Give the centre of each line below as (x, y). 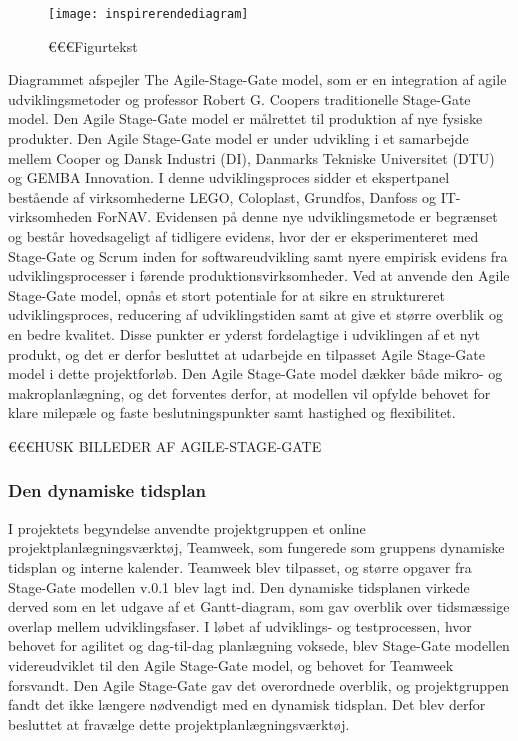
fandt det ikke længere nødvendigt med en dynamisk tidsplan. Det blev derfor (247, 704)
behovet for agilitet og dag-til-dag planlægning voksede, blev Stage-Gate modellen (259, 645)
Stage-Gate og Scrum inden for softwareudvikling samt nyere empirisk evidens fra (258, 255)
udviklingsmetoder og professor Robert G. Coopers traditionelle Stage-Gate (239, 98)
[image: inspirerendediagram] (148, 14)
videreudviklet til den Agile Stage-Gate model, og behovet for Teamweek (231, 664)
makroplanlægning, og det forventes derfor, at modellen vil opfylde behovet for (249, 392)
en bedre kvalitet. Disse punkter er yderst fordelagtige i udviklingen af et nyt (244, 333)
